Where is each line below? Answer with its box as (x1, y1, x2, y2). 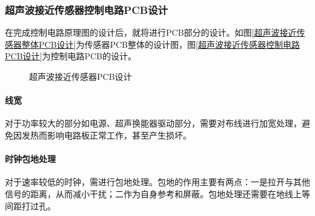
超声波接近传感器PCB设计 (29, 70, 132, 82)
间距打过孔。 (5, 199, 56, 212)
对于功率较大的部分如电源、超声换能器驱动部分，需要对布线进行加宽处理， (5, 117, 302, 129)
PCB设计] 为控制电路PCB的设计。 (5, 50, 137, 62)
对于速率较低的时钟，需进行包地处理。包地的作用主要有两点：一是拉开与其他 (5, 175, 310, 188)
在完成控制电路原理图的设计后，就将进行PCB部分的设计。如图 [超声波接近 (5, 26, 297, 39)
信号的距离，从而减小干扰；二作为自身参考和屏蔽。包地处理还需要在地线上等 (5, 187, 310, 200)
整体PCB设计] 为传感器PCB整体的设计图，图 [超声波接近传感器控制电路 (21, 38, 300, 50)
